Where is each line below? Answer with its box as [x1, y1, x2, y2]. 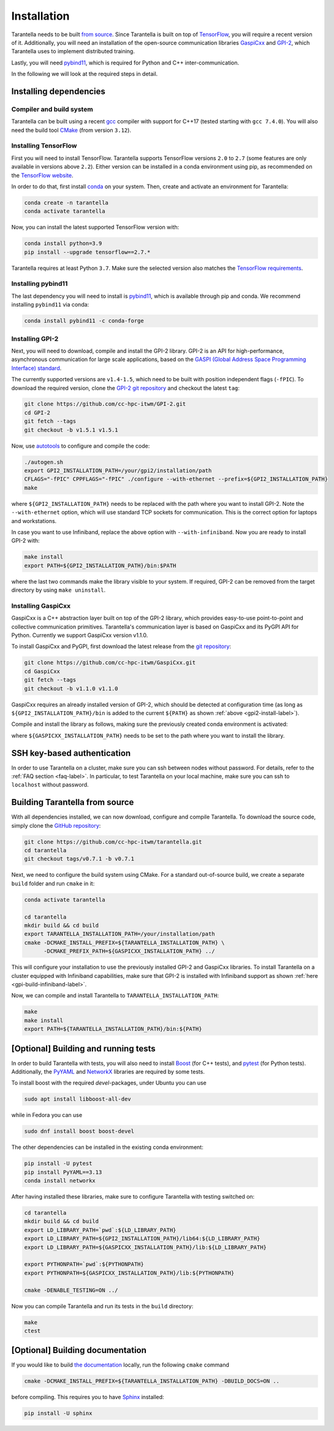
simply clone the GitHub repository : [11, 822, 101, 829]
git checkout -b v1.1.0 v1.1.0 [24, 685, 119, 692]
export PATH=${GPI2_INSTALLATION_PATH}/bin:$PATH [24, 562, 176, 569]
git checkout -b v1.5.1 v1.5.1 [24, 426, 119, 433]
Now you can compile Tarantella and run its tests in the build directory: [11, 1302, 194, 1310]
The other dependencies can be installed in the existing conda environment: [11, 1143, 203, 1151]
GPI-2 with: [11, 537, 40, 544]
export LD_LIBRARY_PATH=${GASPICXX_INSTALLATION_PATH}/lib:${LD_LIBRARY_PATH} [24, 1243, 267, 1251]
